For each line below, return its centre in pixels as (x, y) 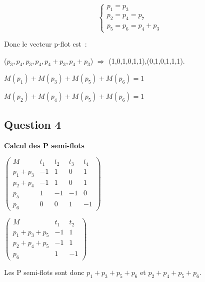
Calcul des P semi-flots (44, 145)
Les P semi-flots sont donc (44, 272)
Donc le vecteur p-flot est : (45, 44)
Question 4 (32, 124)
